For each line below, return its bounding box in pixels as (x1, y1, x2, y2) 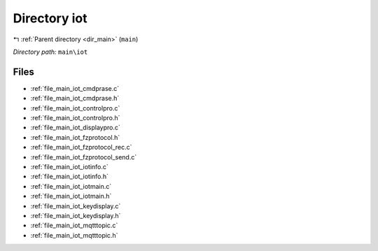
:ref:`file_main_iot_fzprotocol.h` (30, 133, 120, 141)
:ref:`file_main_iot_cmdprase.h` (30, 94, 120, 103)
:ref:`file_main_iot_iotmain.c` (30, 182, 112, 190)
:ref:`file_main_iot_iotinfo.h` (30, 172, 108, 181)
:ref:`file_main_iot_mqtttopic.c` (30, 221, 118, 230)
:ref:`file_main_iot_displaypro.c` (30, 123, 120, 132)
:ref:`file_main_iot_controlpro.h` (30, 114, 120, 122)
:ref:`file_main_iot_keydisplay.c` (30, 201, 121, 210)
